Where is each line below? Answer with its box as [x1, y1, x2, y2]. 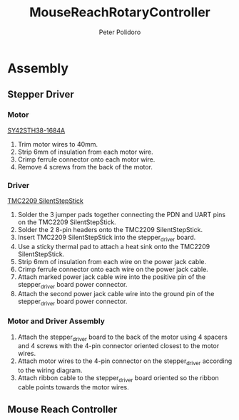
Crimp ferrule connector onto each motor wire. [17, 154, 156, 164]
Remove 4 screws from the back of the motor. [17, 162, 153, 171]
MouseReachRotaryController [29, 4, 210, 21]
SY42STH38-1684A [7, 126, 66, 135]
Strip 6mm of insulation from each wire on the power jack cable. [17, 257, 207, 266]
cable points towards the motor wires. [17, 383, 130, 392]
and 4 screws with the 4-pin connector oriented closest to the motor [17, 342, 220, 350]
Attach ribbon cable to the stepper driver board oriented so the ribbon [17, 374, 219, 384]
